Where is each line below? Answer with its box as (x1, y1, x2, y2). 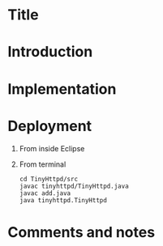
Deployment (7, 117, 92, 135)
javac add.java (19, 189, 71, 197)
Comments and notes (7, 223, 156, 241)
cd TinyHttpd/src (19, 175, 79, 183)
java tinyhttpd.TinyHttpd (19, 196, 107, 204)
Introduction (7, 43, 93, 61)
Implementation (7, 79, 117, 98)
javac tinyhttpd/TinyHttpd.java (19, 182, 129, 190)
